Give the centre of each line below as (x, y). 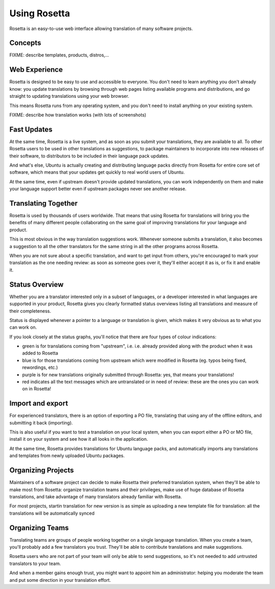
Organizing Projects (42, 471)
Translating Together (44, 203)
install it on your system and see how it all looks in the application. (79, 439)
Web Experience (36, 70)
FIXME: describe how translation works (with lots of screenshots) (78, 115)
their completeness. (30, 311)
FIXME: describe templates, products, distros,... (59, 55)
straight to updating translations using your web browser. (69, 96)
